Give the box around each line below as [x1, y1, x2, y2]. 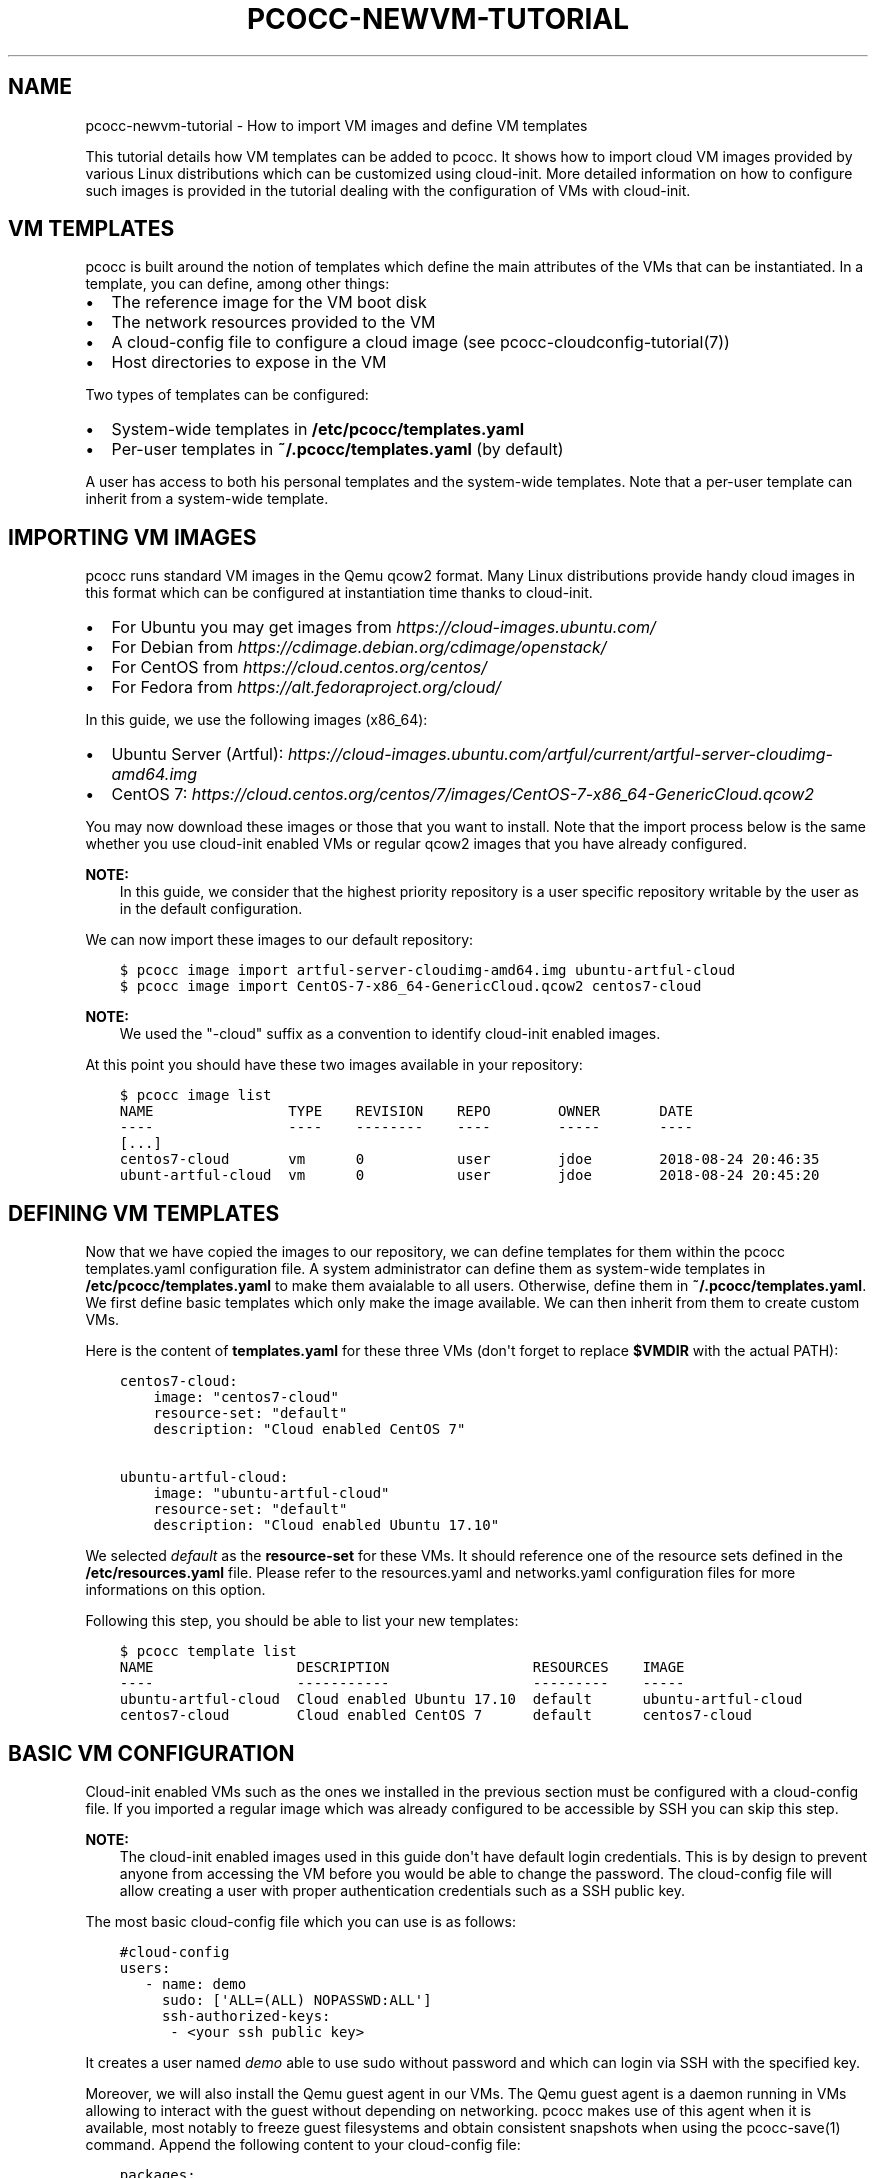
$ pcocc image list [119, 1087, 272, 1104]
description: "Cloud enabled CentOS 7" [153, 1421, 466, 1438]
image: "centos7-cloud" [153, 1389, 339, 1406]
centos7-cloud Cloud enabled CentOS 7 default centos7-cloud [119, 1707, 752, 1724]
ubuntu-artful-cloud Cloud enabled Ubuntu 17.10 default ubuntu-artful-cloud [119, 1691, 803, 1708]
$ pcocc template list [119, 1643, 297, 1660]
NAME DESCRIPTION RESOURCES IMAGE [119, 1659, 685, 1676]
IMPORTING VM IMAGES [8, 524, 257, 550]
